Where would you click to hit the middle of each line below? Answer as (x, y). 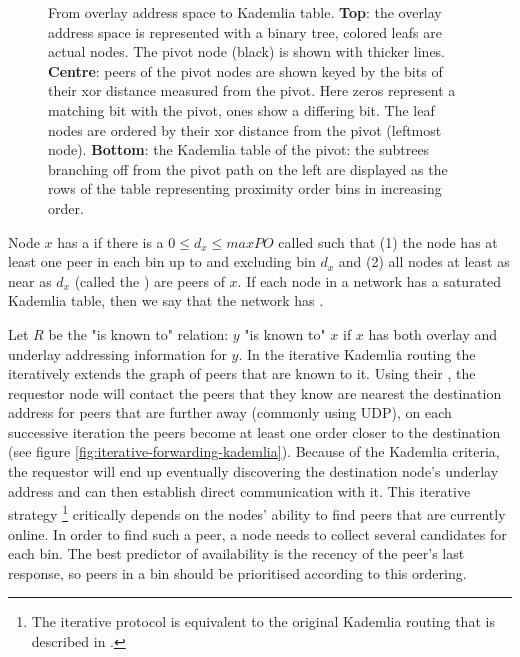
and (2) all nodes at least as (424, 261)
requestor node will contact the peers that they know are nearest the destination (255, 392)
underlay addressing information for (117, 353)
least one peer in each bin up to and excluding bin (162, 261)
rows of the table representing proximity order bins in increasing (245, 188)
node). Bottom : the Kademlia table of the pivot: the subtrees (239, 149)
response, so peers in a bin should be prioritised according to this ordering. (237, 572)
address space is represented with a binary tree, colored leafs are (245, 31)
